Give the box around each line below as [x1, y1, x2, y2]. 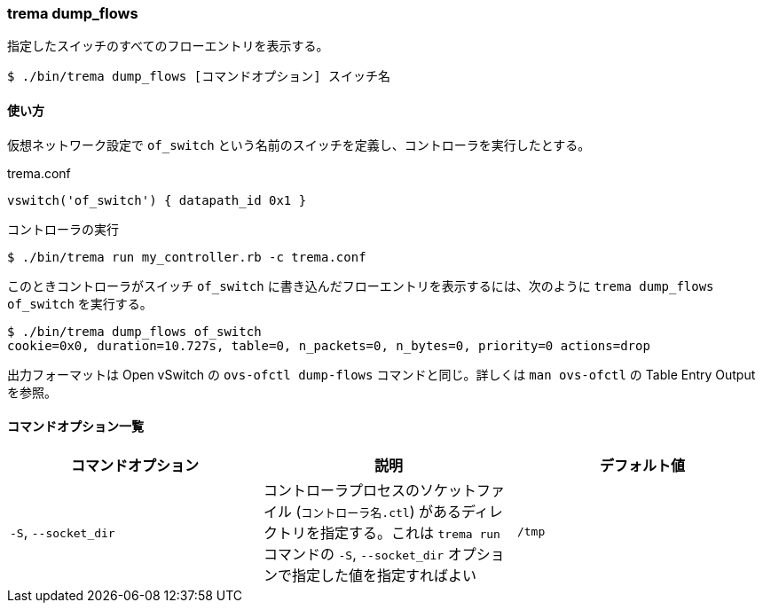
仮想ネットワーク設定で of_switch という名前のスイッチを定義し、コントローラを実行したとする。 [7, 137, 591, 152]
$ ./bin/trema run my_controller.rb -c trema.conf [7, 249, 366, 264]
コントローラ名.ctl [301, 505, 410, 520]
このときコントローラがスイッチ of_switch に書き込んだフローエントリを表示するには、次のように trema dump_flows [7, 278, 714, 293]
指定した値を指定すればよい [291, 566, 476, 584]
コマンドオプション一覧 [7, 418, 144, 434]
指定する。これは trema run [319, 523, 500, 542]
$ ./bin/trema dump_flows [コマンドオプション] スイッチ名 [7, 69, 391, 84]
